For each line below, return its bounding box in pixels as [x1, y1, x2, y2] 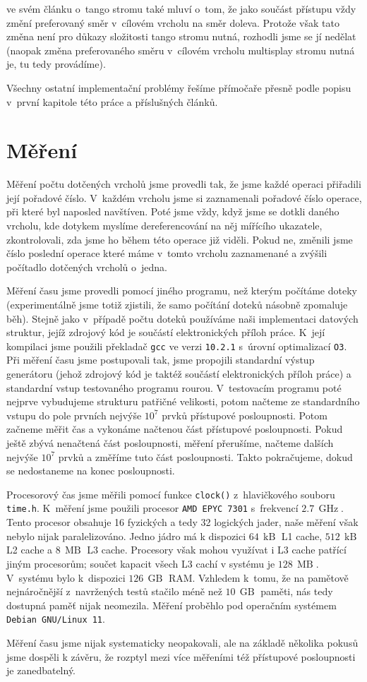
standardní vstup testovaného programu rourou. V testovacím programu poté [6, 380, 342, 395]
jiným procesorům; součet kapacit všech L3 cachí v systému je [6, 556, 275, 570]
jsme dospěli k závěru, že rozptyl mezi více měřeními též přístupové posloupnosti [6, 649, 356, 664]
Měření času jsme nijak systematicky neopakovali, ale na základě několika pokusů [6, 635, 359, 650]
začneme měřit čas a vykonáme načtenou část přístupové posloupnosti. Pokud [6, 421, 343, 436]
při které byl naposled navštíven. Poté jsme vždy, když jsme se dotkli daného [6, 204, 339, 219]
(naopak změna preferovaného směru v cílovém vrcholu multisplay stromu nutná [6, 42, 355, 57]
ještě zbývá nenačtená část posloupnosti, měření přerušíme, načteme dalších [6, 436, 334, 450]
